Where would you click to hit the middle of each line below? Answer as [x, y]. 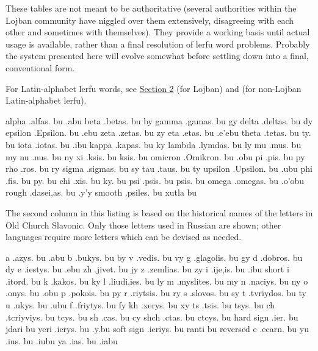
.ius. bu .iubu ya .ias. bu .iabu [62, 340]
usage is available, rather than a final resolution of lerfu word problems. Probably [158, 44]
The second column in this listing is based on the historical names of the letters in [159, 212]
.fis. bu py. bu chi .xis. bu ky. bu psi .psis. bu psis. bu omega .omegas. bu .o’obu [155, 180]
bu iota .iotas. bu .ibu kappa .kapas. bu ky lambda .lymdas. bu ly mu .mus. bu [154, 144]
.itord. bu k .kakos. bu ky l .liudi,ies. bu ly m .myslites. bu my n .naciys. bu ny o [157, 281]
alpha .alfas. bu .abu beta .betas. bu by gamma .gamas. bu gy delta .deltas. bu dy [159, 120]
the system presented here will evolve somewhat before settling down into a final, [157, 56]
